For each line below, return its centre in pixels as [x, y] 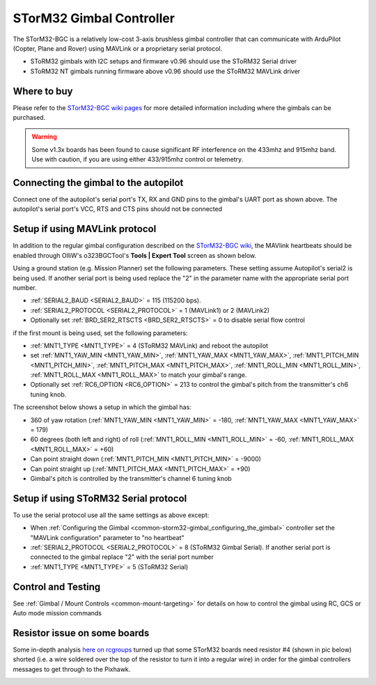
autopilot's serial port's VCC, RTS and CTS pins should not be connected [118, 209]
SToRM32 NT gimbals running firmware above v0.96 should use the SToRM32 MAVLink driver [165, 71]
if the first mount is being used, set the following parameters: [100, 333]
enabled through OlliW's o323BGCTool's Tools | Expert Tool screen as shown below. [135, 255]
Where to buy [43, 91]
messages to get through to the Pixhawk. [72, 669]
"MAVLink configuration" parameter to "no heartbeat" [107, 537]
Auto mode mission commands [57, 613]
